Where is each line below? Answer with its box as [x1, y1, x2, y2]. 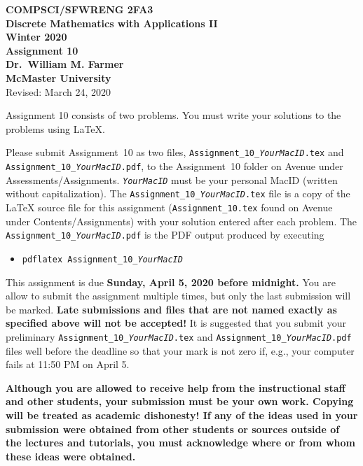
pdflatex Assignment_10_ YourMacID [22, 254, 183, 264]
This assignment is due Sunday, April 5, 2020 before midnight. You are [6, 274, 336, 289]
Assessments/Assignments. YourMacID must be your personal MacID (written [6, 172, 338, 187]
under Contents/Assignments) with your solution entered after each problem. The [6, 213, 357, 228]
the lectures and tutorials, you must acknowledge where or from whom [6, 435, 355, 450]
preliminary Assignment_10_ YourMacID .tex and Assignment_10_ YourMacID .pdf [6, 329, 352, 344]
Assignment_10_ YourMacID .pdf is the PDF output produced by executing [6, 227, 324, 242]
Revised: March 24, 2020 [6, 84, 111, 99]
